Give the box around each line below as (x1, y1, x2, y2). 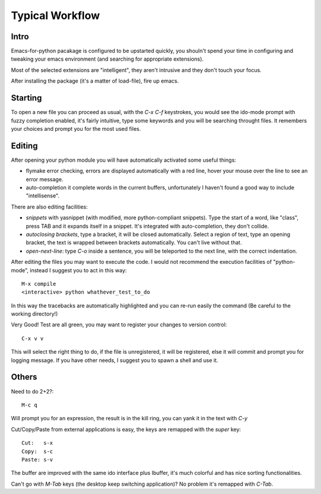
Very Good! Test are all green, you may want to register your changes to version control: (11, 321, 227, 328)
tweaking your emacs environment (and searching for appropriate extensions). (11, 55, 204, 62)
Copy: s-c (21, 448, 53, 455)
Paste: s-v (21, 456, 53, 463)
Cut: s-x (21, 440, 53, 446)
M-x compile (21, 280, 56, 287)
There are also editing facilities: (11, 203, 89, 210)
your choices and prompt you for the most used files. (11, 125, 141, 132)
